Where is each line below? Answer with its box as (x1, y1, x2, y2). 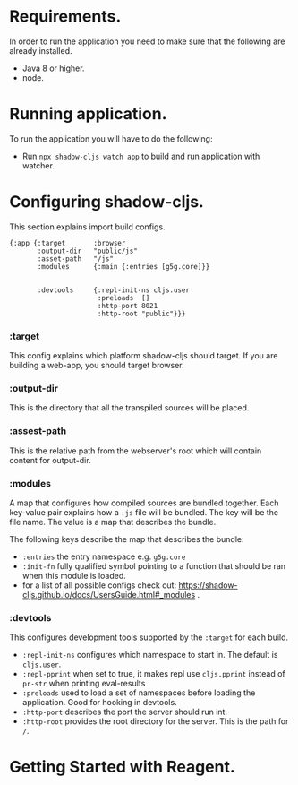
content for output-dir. (9, 454, 91, 465)
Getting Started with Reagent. (9, 757, 235, 777)
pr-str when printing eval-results (21, 678, 146, 689)
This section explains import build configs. (9, 221, 166, 232)
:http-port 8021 (97, 301, 158, 310)
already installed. (9, 45, 73, 56)
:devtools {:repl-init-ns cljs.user (37, 285, 191, 295)
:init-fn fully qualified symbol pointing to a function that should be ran (21, 561, 286, 571)
